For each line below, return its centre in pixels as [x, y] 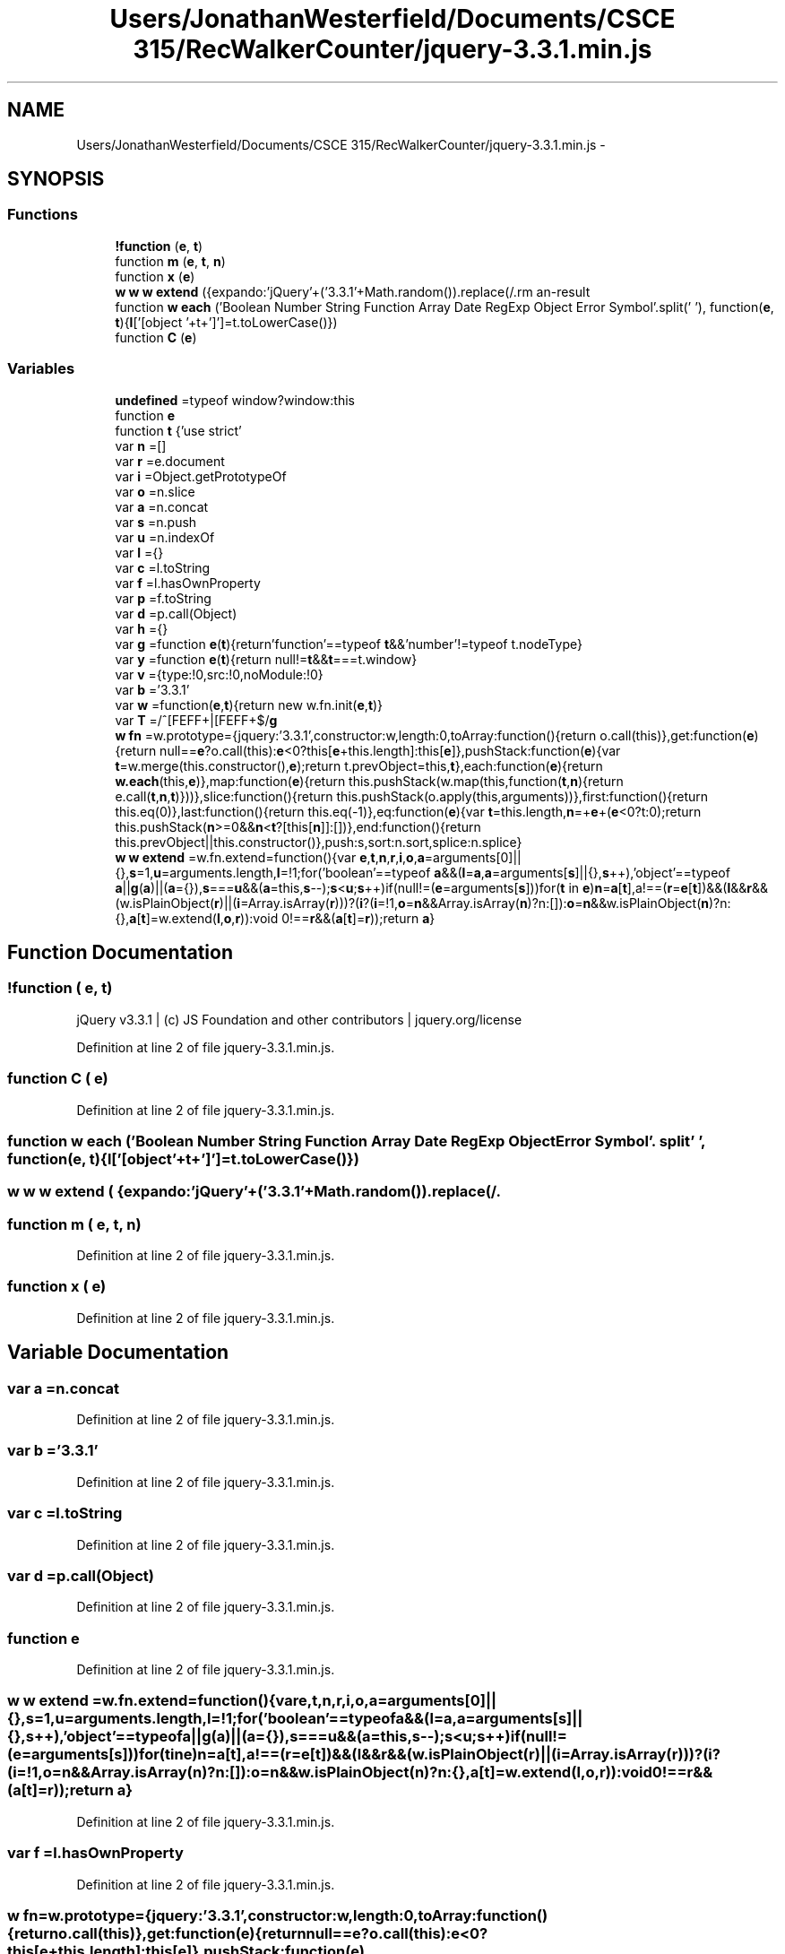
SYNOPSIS [56, 179]
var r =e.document [170, 461]
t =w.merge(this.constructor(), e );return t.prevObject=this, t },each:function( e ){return [359, 765]
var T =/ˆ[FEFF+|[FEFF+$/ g [196, 720]
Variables [41, 369]
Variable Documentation [118, 1353]
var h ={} [142, 628]
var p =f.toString [163, 598]
